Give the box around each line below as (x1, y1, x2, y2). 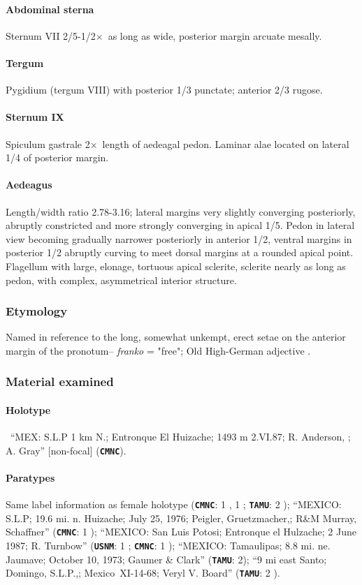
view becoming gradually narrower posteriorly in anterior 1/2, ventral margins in (6, 231, 352, 246)
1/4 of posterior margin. (6, 150, 109, 165)
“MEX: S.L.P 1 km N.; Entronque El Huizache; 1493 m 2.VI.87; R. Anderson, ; (10, 429, 351, 444)
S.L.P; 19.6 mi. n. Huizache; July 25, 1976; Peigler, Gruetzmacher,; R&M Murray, (6, 510, 357, 525)
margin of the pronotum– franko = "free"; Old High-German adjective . (6, 343, 311, 357)
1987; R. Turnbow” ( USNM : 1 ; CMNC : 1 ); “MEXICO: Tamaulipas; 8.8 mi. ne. (6, 538, 331, 553)
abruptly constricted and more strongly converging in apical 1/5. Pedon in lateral (6, 218, 355, 232)
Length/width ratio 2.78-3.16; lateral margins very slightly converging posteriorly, (6, 204, 356, 219)
